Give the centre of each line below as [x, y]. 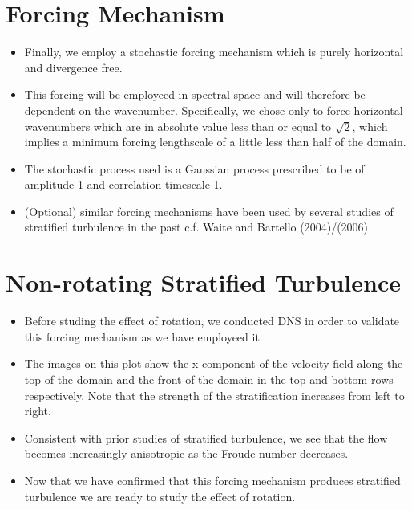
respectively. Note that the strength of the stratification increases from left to [214, 395]
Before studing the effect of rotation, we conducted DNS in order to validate [212, 321]
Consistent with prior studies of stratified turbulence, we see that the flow [206, 437]
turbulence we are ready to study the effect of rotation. [160, 496]
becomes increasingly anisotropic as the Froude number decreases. [186, 453]
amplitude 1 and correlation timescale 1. [123, 184]
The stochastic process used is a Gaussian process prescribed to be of [194, 168]
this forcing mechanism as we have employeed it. [143, 336]
